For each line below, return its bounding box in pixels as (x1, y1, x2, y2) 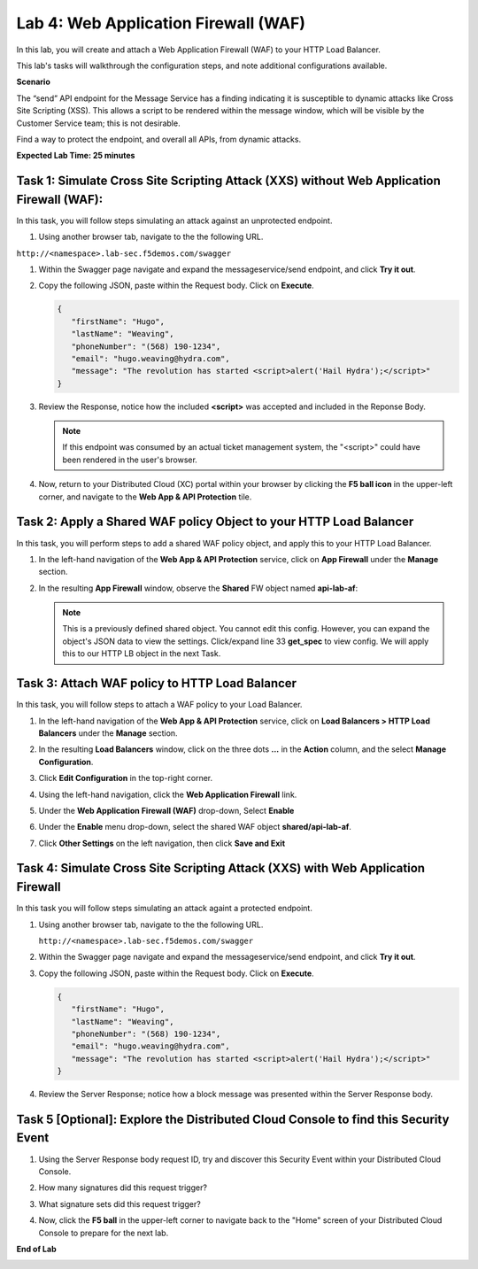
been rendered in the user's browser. (62, 454, 198, 465)
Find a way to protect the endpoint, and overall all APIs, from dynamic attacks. (16, 134, 301, 144)
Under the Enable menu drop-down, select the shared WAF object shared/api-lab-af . (38, 822, 351, 832)
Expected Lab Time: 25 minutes (16, 151, 135, 161)
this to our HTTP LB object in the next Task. (62, 648, 221, 659)
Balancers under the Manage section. (38, 727, 178, 739)
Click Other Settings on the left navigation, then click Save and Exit (38, 838, 286, 848)
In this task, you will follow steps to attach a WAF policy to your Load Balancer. (16, 700, 303, 710)
